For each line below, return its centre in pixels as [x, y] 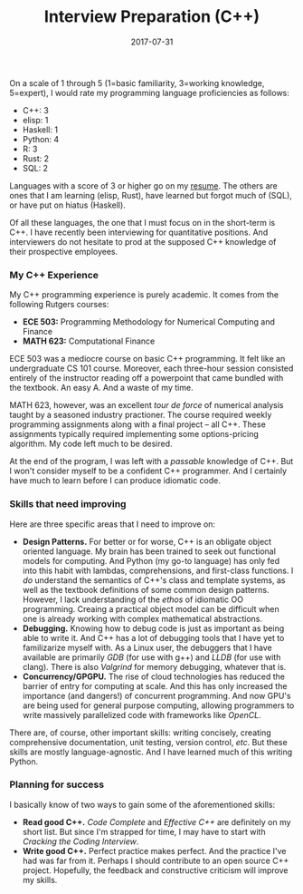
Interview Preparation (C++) [152, 17]
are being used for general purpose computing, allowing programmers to [158, 705]
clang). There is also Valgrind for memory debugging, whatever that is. [154, 666]
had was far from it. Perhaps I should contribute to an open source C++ [156, 860]
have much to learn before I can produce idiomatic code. [115, 481]
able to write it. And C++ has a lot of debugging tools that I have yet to [153, 637]
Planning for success [57, 784]
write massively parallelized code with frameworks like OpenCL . [142, 714]
